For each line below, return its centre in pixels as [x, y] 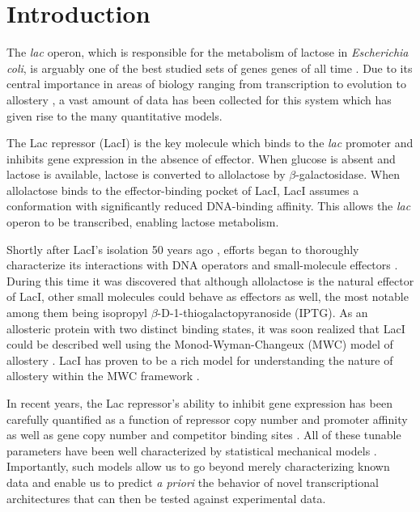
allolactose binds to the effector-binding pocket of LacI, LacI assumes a [183, 190]
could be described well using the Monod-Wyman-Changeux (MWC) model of [200, 344]
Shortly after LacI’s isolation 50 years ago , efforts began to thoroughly [183, 249]
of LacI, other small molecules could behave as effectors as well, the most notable [208, 296]
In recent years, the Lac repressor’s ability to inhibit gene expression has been [199, 403]
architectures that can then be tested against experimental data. [166, 498]
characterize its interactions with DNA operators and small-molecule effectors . [202, 265]
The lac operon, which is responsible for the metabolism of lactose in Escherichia [208, 52]
